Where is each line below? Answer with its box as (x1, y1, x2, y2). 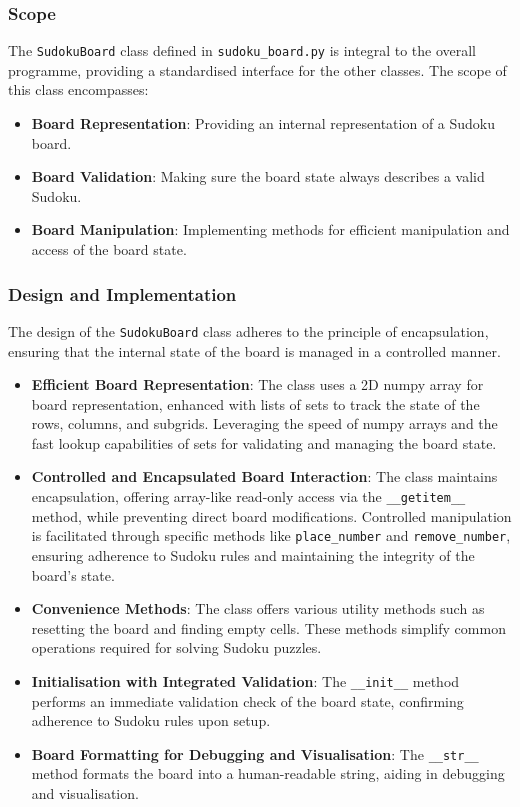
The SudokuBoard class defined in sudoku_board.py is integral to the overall (8, 40, 477, 61)
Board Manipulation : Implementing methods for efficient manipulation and (31, 219, 510, 240)
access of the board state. (31, 239, 187, 260)
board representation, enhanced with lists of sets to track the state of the (31, 393, 480, 414)
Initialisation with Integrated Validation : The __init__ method (31, 670, 460, 691)
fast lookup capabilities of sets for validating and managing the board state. (31, 432, 497, 453)
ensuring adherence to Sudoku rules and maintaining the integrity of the (31, 544, 475, 565)
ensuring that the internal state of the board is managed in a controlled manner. (8, 340, 501, 361)
